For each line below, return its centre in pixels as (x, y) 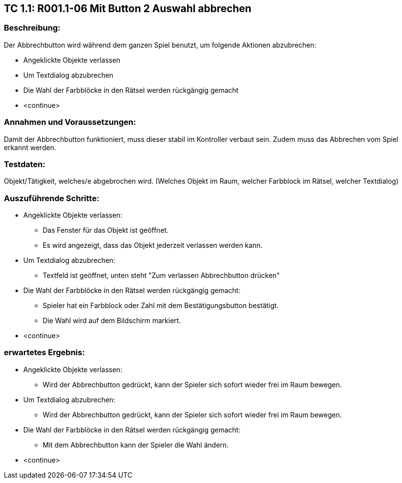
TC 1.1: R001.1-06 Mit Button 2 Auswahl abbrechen (128, 9)
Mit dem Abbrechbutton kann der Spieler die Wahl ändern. (136, 445)
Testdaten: (25, 164)
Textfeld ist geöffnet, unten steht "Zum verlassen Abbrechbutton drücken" (161, 276)
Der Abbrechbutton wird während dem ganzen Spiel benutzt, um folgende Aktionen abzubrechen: (160, 45)
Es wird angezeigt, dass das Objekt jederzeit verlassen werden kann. (153, 245)
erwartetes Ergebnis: (44, 353)
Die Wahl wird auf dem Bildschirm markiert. (112, 321)
